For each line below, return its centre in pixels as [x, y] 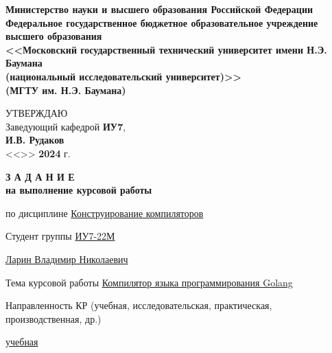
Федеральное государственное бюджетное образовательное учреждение [162, 22]
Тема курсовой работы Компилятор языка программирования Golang [149, 282]
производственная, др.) [54, 318]
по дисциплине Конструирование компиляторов [105, 213]
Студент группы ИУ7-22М [60, 236]
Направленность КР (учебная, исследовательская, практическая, [139, 305]
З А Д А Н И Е [40, 176]
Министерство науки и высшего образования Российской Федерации [159, 9]
